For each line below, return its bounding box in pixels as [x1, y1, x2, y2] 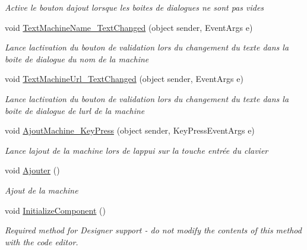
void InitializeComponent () [5, 204, 106, 216]
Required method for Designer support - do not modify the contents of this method [5, 224, 302, 236]
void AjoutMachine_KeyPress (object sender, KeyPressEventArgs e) [5, 124, 255, 137]
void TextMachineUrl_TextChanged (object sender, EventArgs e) [5, 72, 243, 85]
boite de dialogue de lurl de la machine [5, 104, 145, 116]
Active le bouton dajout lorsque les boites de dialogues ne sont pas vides [5, 1, 264, 13]
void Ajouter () [5, 164, 60, 176]
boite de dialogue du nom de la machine [5, 52, 149, 65]
